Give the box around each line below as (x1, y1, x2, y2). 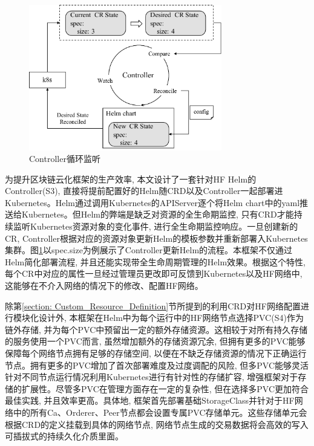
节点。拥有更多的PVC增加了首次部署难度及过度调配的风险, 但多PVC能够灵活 (5, 358, 309, 371)
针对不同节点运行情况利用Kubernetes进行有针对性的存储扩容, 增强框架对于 (5, 370, 298, 383)
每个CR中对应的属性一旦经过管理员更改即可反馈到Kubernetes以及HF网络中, (5, 267, 303, 280)
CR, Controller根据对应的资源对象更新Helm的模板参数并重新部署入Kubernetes (5, 231, 308, 244)
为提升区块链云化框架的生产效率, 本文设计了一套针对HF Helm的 (5, 172, 257, 185)
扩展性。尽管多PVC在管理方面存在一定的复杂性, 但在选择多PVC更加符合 (21, 382, 309, 395)
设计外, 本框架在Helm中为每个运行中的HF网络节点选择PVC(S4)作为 (38, 311, 304, 324)
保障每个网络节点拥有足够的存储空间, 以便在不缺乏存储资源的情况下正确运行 (5, 347, 307, 359)
